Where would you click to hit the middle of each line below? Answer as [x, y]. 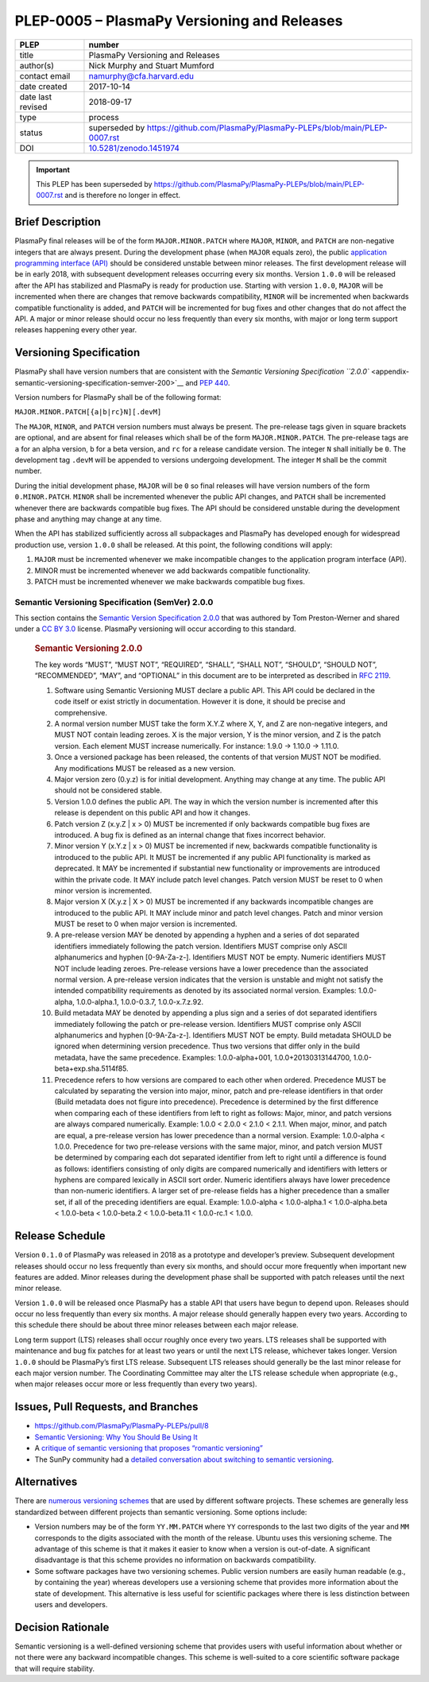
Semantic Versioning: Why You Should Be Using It [116, 1437]
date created [43, 86]
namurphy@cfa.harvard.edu [141, 76]
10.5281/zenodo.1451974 [134, 148]
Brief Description [58, 222]
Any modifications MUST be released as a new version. [145, 768]
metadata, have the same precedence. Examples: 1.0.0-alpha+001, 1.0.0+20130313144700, [203, 1057]
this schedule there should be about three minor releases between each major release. [157, 1325]
